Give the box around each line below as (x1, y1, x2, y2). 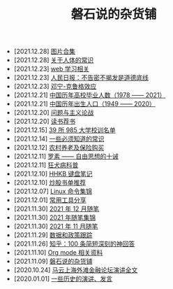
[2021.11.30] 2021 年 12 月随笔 (13, 204, 100, 213)
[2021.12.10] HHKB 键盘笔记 (13, 169, 93, 178)
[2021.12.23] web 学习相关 (13, 64, 89, 73)
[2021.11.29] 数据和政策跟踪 (13, 231, 93, 239)
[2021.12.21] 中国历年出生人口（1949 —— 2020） (13, 99, 156, 108)
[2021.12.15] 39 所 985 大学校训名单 (13, 126, 116, 134)
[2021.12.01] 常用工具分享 (13, 196, 86, 204)
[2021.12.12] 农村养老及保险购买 (13, 143, 105, 152)
